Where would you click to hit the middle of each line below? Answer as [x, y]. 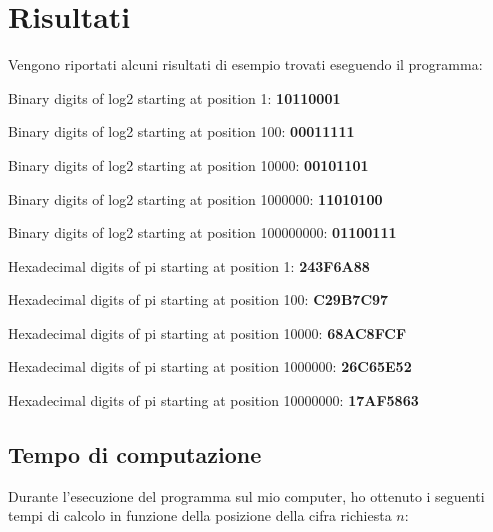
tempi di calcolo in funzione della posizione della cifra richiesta [200, 515]
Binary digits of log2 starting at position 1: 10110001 [174, 97]
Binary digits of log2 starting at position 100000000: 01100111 [202, 232]
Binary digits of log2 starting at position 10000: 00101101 [188, 164]
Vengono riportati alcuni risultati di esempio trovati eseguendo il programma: [245, 64]
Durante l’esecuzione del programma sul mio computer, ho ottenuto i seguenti [246, 495]
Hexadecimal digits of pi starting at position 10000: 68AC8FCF [207, 332]
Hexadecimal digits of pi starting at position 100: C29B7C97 [198, 299]
